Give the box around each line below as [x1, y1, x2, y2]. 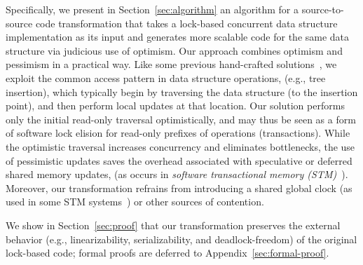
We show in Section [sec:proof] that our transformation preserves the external [6, 217, 341, 232]
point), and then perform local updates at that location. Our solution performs [6, 98, 345, 113]
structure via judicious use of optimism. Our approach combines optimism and [6, 43, 343, 57]
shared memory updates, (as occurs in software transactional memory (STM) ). [6, 167, 348, 182]
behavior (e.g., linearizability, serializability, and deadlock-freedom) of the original [6, 231, 357, 246]
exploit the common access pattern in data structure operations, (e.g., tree [6, 70, 326, 85]
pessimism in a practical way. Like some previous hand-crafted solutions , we [6, 57, 337, 72]
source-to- [301, 2, 344, 16]
